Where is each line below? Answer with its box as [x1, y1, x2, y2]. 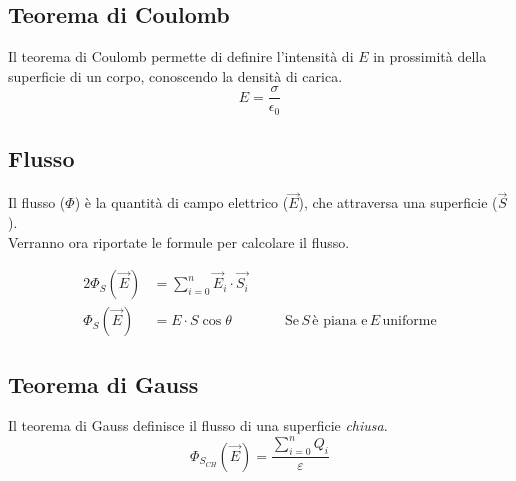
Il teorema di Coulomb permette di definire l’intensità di [8, 46, 354, 67]
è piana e [312, 314, 368, 329]
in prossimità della [373, 46, 487, 67]
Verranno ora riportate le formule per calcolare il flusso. [8, 231, 350, 252]
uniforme [382, 314, 437, 329]
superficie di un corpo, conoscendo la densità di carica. [8, 65, 343, 86]
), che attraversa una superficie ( [298, 192, 498, 213]
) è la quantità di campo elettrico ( [74, 192, 289, 213]
